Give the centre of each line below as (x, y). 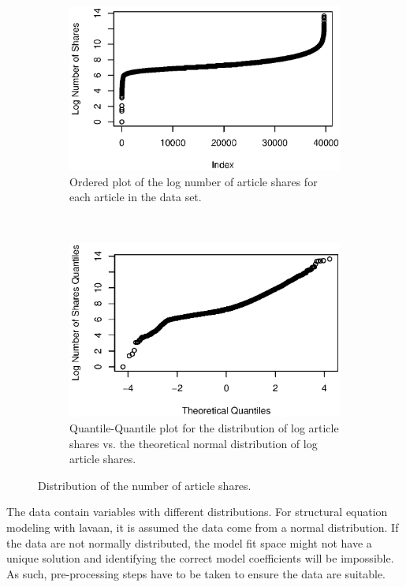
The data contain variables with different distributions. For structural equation (197, 512)
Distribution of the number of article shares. (145, 485)
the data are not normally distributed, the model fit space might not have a (189, 542)
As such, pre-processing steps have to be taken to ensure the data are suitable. (196, 573)
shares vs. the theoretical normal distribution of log (194, 443)
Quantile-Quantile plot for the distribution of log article (204, 427)
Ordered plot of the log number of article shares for (194, 181)
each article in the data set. (136, 197)
